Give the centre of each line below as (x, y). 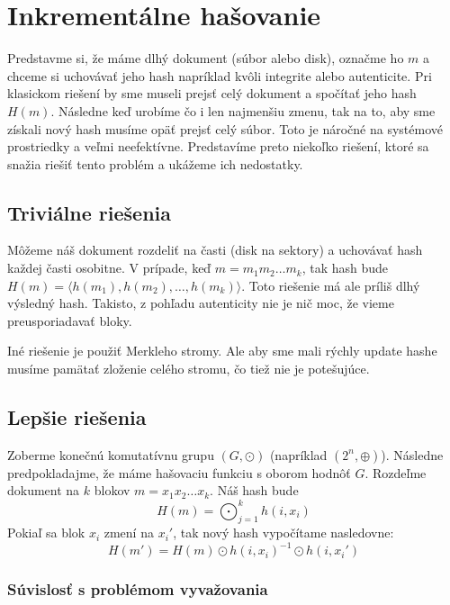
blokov (112, 490)
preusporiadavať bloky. (70, 320)
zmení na (129, 533)
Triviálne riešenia (90, 212)
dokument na (44, 490)
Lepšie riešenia (77, 417)
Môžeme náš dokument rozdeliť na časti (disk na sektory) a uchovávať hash (215, 250)
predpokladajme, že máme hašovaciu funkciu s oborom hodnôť (179, 472)
